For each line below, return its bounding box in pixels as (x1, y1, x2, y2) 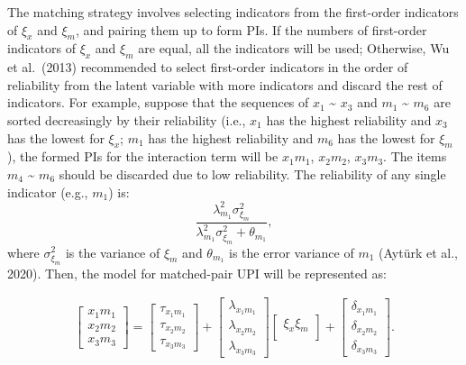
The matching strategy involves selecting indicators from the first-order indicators (7, 3, 459, 21)
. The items (383, 147, 447, 166)
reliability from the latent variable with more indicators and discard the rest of (7, 75, 443, 94)
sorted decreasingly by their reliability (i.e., (7, 110, 246, 129)
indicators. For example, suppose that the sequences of (7, 93, 309, 112)
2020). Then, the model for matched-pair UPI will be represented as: (7, 263, 387, 282)
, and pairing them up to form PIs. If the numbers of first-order (75, 20, 427, 39)
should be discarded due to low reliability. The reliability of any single (59, 164, 446, 183)
